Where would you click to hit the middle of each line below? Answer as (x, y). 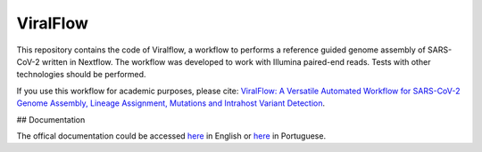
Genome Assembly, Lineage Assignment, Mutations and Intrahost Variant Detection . (171, 103)
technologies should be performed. (81, 75)
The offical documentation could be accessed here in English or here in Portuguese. (171, 136)
